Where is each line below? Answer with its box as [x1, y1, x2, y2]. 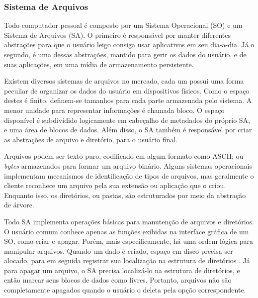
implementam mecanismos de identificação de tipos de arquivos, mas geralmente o [4, 170, 254, 181]
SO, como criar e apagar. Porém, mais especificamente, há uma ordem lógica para [4, 236, 254, 246]
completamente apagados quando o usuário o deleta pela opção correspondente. [4, 285, 246, 295]
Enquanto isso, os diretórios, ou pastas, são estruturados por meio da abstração [4, 190, 246, 200]
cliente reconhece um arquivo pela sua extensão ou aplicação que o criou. [4, 180, 226, 191]
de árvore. [4, 199, 34, 210]
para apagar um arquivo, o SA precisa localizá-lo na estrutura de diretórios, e [4, 265, 240, 275]
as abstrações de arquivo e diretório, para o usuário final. [4, 134, 178, 144]
